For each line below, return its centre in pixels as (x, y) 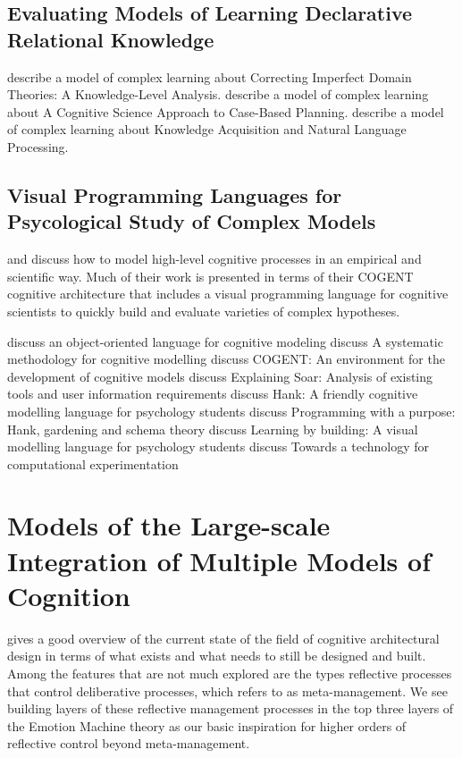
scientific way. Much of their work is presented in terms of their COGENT (210, 276)
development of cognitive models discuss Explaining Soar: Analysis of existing (220, 376)
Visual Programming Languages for (175, 194)
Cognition (69, 595)
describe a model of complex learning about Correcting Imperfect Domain (210, 76)
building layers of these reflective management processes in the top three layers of (231, 708)
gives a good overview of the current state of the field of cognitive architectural (223, 638)
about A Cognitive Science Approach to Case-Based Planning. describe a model (226, 111)
